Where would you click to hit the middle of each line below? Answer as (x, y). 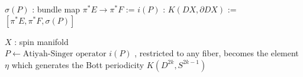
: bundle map (56, 9)
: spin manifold (41, 41)
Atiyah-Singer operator (65, 54)
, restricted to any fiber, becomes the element (217, 53)
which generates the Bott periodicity (78, 64)
